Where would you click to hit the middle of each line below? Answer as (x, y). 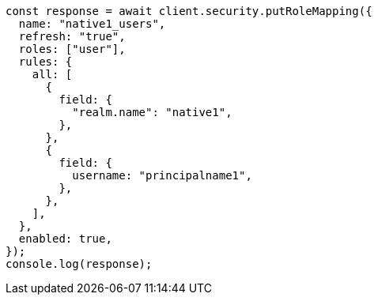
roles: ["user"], (72, 49)
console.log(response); (79, 264)
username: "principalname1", (162, 175)
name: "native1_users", (92, 24)
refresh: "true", (72, 36)
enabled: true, (65, 239)
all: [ (52, 74)
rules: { (45, 62)
